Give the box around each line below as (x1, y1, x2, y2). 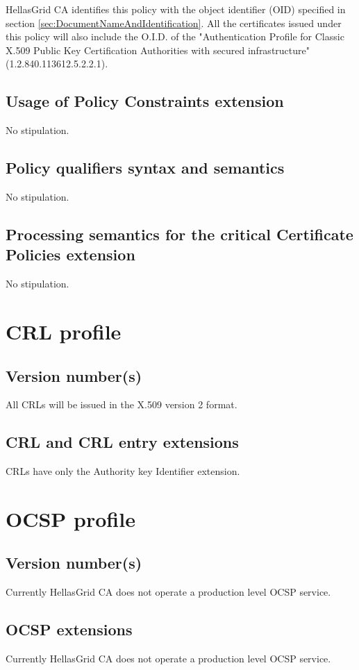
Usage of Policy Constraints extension (6, 90, 284, 112)
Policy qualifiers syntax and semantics (6, 157, 285, 178)
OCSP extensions (6, 619, 133, 640)
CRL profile (6, 317, 122, 345)
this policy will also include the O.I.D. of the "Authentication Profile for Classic (6, 29, 344, 44)
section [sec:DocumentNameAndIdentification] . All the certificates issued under (6, 15, 342, 30)
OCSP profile (6, 504, 135, 533)
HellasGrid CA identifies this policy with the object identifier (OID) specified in (6, 2, 346, 16)
